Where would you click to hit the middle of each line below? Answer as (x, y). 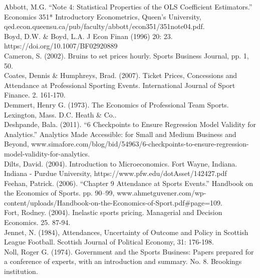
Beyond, (17, 144)
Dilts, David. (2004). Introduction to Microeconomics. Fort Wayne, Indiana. (121, 163)
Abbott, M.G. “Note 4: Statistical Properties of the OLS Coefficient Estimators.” (128, 6)
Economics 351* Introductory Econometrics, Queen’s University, (103, 16)
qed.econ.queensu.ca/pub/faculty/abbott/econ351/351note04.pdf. (104, 26)
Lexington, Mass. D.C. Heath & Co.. (60, 114)
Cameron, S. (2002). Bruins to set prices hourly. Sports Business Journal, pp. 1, (126, 55)
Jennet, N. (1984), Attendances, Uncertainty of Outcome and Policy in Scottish (126, 232)
